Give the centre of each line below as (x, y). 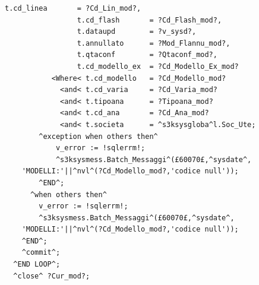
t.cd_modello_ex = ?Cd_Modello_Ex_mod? (158, 66)
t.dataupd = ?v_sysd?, (137, 32)
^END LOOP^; (37, 265)
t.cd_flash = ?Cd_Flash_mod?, (149, 20)
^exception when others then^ (98, 136)
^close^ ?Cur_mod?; (52, 276)
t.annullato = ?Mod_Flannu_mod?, (154, 43)
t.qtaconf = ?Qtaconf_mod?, (147, 55)
